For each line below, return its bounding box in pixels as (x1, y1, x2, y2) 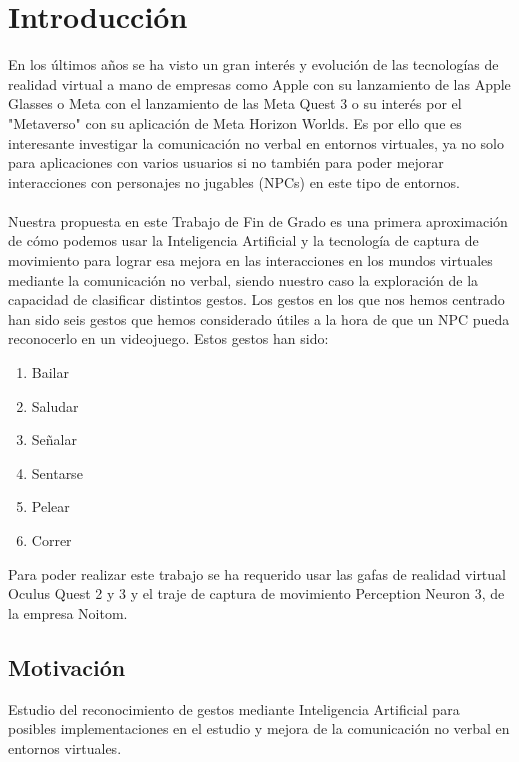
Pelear (31, 496, 70, 517)
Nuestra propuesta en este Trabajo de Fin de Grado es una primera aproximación (8, 210, 508, 231)
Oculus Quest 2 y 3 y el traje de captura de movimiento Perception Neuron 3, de (8, 583, 505, 604)
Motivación (8, 651, 126, 682)
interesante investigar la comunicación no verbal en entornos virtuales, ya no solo (8, 132, 505, 153)
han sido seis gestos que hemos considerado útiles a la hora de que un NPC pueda (8, 308, 510, 329)
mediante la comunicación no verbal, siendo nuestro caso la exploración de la (8, 269, 479, 290)
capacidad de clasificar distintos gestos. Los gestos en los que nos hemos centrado (8, 289, 505, 310)
